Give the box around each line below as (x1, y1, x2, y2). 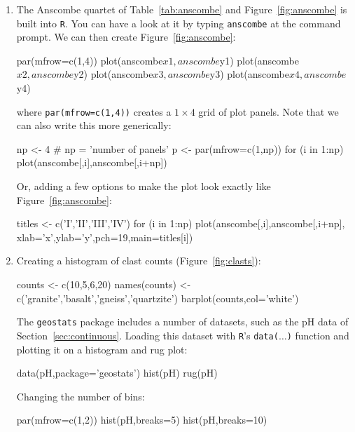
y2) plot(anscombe (74, 67, 153, 81)
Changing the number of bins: (16, 389, 145, 403)
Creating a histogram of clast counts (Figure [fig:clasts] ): (16, 253, 261, 268)
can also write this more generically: (16, 118, 172, 133)
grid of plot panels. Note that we (198, 104, 339, 119)
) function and (286, 328, 349, 342)
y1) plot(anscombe (219, 53, 300, 67)
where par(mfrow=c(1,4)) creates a (16, 104, 172, 119)
